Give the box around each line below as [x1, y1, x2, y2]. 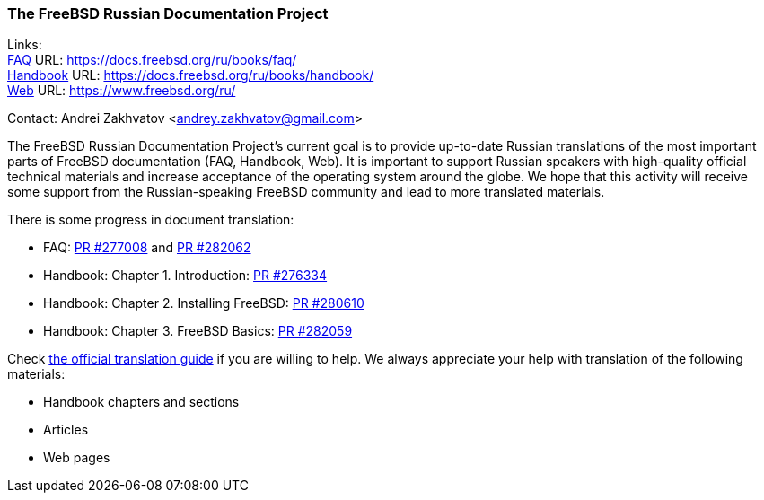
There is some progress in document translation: [7, 212, 294, 228]
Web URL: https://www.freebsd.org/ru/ [7, 83, 236, 99]
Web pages [43, 450, 110, 466]
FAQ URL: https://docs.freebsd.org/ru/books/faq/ [7, 52, 297, 68]
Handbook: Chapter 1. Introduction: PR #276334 [43, 268, 328, 284]
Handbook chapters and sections [43, 394, 240, 410]
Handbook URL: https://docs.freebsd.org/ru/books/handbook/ [7, 67, 374, 83]
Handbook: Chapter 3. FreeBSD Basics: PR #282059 [43, 323, 353, 339]
